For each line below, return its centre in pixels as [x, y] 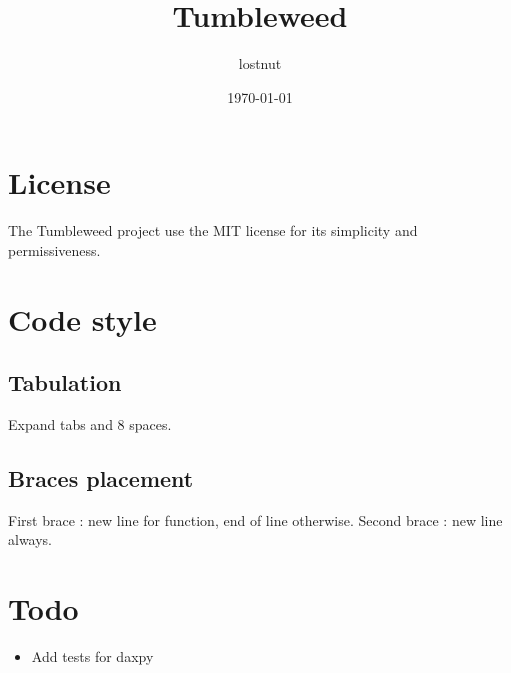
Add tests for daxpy [92, 656]
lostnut [260, 63]
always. [30, 539]
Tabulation [65, 382]
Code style [82, 318]
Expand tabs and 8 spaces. [90, 424]
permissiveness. [54, 249]
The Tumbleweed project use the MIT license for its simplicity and [213, 230]
